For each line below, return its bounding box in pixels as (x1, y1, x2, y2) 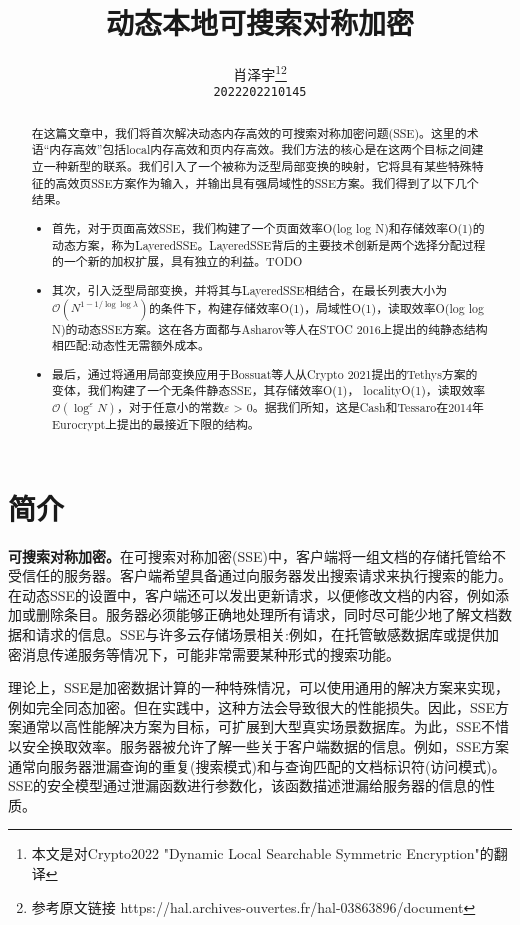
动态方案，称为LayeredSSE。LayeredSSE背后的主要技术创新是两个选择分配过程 (52, 236, 486, 253)
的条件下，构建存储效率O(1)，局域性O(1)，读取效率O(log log (148, 299, 484, 316)
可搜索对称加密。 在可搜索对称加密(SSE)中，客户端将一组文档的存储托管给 (8, 545, 492, 566)
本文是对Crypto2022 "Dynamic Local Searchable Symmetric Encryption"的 (31, 843, 494, 864)
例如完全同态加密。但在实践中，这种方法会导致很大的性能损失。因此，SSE (8, 696, 496, 717)
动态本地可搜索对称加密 (105, 2, 414, 43)
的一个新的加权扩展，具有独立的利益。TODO (52, 253, 303, 270)
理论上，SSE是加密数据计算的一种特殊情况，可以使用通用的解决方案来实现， (8, 677, 510, 698)
